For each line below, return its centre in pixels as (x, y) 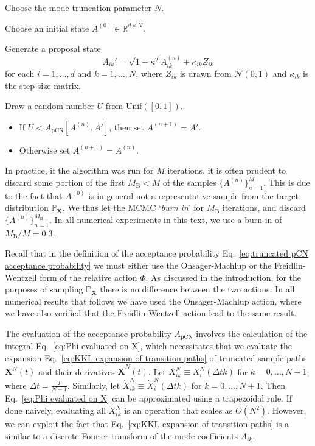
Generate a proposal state (53, 48)
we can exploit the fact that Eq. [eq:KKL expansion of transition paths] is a (147, 424)
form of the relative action (88, 277)
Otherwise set (45, 150)
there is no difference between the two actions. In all (197, 289)
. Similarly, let (94, 385)
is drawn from (206, 73)
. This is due (287, 182)
